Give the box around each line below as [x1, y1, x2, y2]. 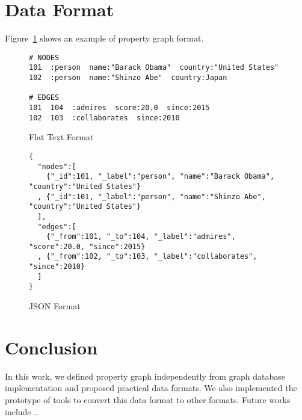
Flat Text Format [29, 131, 94, 143]
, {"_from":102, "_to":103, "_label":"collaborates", [37, 252, 257, 261]
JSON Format [29, 300, 81, 312]
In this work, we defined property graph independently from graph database [5, 369, 285, 382]
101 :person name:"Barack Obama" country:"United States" [29, 63, 279, 72]
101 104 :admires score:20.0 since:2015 [29, 103, 210, 112]
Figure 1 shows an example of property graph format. [5, 32, 204, 45]
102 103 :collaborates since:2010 [29, 113, 180, 122]
